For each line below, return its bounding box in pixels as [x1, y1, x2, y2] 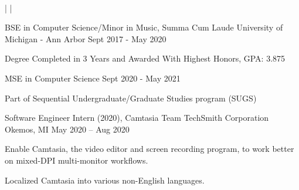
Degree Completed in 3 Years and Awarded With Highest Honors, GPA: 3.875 [5, 52, 286, 65]
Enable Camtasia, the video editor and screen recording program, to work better [5, 142, 294, 155]
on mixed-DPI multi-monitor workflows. [5, 154, 148, 166]
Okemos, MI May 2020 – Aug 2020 [5, 123, 130, 135]
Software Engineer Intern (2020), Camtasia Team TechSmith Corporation [5, 111, 269, 124]
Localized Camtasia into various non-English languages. [5, 174, 205, 186]
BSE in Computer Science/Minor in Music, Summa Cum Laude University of [5, 21, 283, 33]
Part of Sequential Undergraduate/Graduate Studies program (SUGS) [5, 91, 257, 104]
